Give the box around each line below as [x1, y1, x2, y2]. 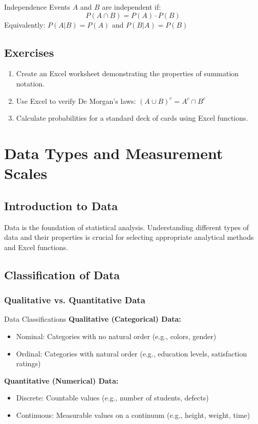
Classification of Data [4, 266, 120, 282]
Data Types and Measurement [4, 142, 223, 163]
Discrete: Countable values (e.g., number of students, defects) [16, 392, 209, 403]
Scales [4, 163, 48, 184]
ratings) [16, 358, 41, 369]
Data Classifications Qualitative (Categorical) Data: [4, 314, 181, 324]
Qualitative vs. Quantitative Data [4, 294, 145, 306]
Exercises [4, 44, 54, 60]
